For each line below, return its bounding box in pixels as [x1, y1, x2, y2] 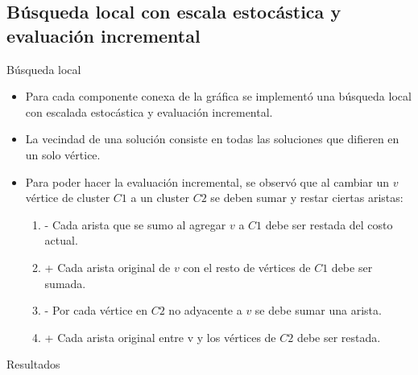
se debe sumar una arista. [255, 302, 382, 319]
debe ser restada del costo [265, 216, 393, 233]
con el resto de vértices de [183, 258, 311, 275]
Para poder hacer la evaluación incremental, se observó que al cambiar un [25, 173, 390, 190]
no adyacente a [168, 302, 242, 319]
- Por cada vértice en [44, 302, 148, 319]
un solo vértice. [25, 146, 101, 163]
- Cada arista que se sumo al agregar [44, 216, 226, 233]
